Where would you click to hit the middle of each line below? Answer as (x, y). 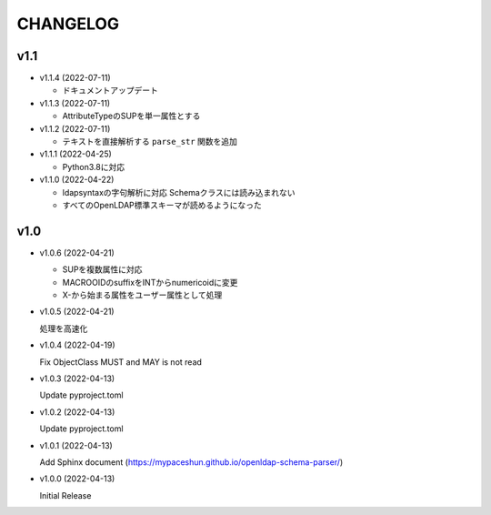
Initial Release (65, 495)
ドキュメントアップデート (110, 90)
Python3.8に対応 (94, 167)
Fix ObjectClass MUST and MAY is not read (120, 362)
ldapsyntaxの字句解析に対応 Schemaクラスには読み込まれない (179, 192)
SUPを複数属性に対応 (102, 269)
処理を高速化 (64, 328)
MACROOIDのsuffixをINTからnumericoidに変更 (150, 282)
